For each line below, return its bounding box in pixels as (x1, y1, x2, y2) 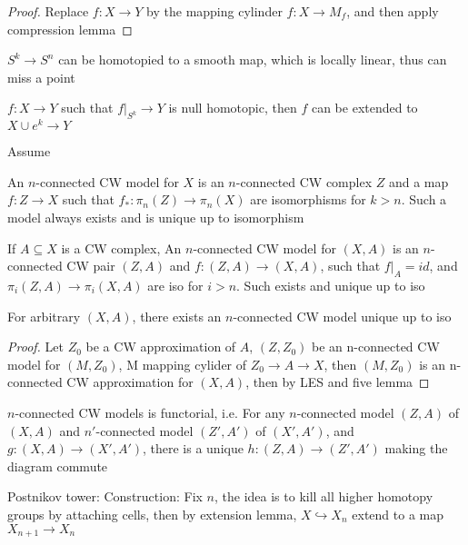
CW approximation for (66, 372, 194, 391)
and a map (388, 172, 449, 191)
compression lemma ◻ (7, 19, 133, 38)
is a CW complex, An (61, 238, 182, 257)
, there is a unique (142, 439, 244, 458)
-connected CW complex (235, 172, 373, 191)
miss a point (7, 67, 75, 86)
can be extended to (311, 98, 418, 117)
